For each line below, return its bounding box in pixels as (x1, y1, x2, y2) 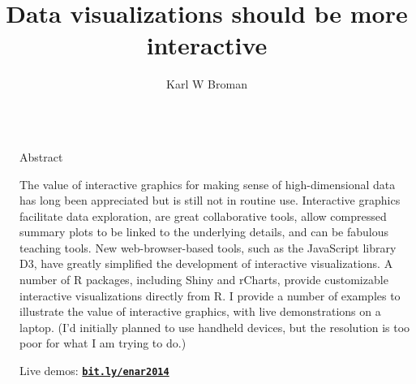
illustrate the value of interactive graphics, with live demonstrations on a (19, 303, 381, 320)
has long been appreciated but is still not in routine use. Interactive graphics (19, 192, 401, 209)
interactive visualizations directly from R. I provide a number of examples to (19, 287, 401, 304)
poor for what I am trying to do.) (19, 334, 187, 352)
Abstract (19, 148, 63, 165)
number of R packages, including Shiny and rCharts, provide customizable (19, 271, 388, 288)
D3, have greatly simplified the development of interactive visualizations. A (19, 255, 393, 272)
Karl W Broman (166, 76, 247, 93)
